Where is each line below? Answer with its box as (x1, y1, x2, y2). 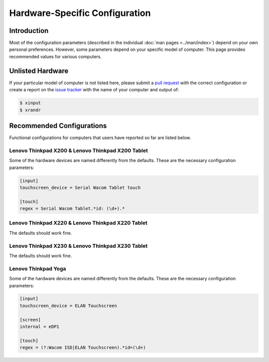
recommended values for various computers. (9, 53, 102, 59)
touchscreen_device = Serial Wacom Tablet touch (19, 184, 141, 190)
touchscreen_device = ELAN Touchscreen (19, 303, 117, 309)
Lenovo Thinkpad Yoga (9, 265, 66, 272)
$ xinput (19, 100, 41, 106)
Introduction (9, 26, 49, 35)
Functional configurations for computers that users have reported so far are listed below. (9, 135, 191, 141)
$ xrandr (19, 107, 41, 113)
